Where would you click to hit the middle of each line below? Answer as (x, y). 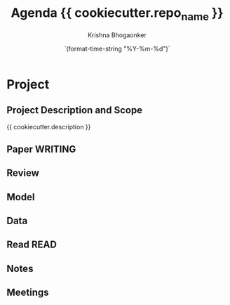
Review (23, 173)
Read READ (32, 245)
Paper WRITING (41, 149)
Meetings (28, 293)
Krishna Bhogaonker (117, 35)
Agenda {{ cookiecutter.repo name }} (117, 14)
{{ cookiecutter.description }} (49, 127)
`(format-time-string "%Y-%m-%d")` (117, 48)
